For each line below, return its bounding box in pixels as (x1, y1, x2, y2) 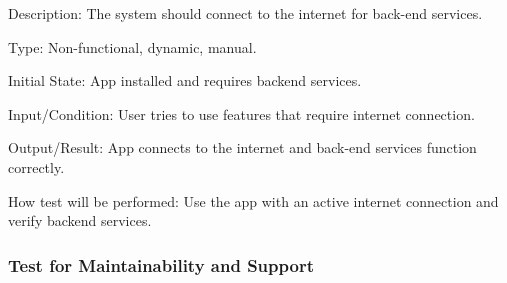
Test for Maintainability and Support (8, 252, 314, 277)
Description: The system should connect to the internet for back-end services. (8, 3, 483, 23)
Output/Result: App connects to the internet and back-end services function (8, 137, 477, 158)
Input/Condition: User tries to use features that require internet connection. (8, 103, 475, 124)
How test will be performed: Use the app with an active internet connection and (8, 190, 499, 211)
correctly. (8, 156, 65, 177)
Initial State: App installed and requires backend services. (8, 70, 362, 91)
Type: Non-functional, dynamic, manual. (8, 36, 257, 57)
